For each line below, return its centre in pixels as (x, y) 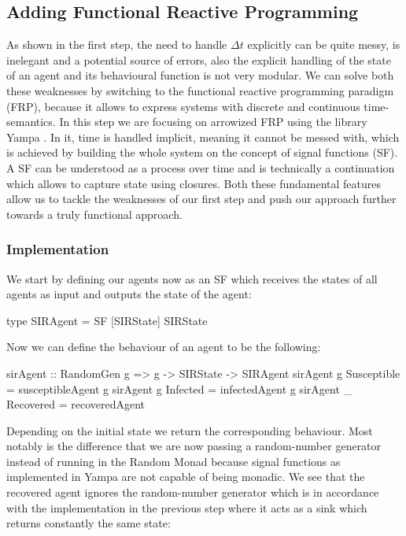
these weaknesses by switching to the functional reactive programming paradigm (200, 90)
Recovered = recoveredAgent (76, 404)
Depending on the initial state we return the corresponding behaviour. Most (190, 430)
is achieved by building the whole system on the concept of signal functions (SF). (202, 152)
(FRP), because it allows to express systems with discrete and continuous (183, 106)
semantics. (31, 122)
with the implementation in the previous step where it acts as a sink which (187, 507)
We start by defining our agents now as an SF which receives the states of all (192, 278)
